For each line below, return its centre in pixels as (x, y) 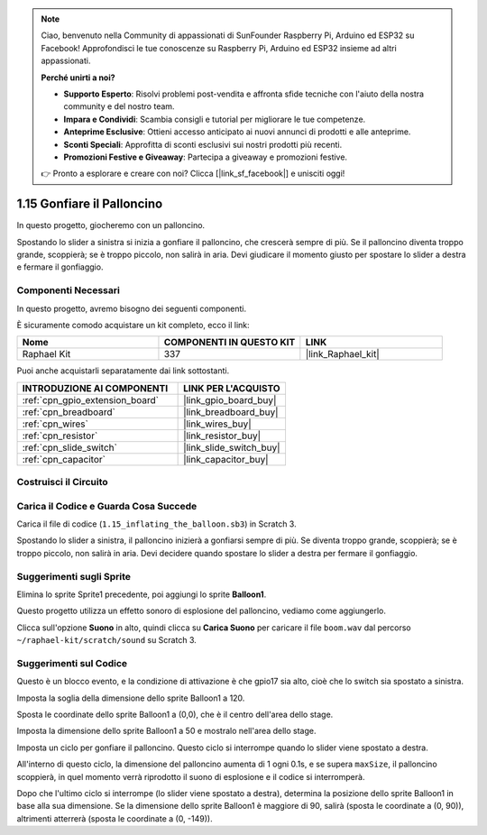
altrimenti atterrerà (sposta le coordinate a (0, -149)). (115, 818)
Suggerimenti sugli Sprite (74, 576)
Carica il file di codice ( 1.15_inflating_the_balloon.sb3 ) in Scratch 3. (156, 524)
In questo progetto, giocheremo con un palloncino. (111, 225)
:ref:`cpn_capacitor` (64, 459)
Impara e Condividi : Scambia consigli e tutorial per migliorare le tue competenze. (215, 119)
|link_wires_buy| (217, 424)
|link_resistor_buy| (222, 436)
